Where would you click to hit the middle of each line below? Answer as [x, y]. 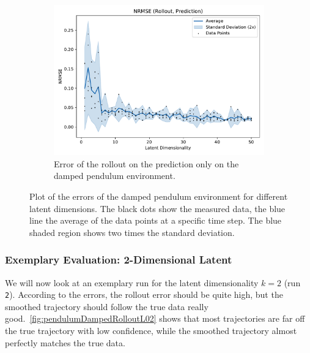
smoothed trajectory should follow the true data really [107, 306]
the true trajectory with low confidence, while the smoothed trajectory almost [151, 330]
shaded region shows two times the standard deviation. [132, 232]
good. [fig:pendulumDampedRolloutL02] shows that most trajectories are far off [155, 318]
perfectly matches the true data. [65, 342]
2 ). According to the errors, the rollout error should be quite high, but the [144, 294]
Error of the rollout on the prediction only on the [146, 163]
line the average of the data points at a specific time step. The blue [156, 220]
